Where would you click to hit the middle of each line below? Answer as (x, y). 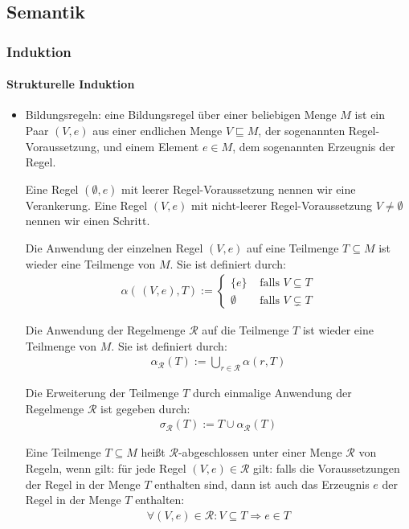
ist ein (370, 115)
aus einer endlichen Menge (157, 131)
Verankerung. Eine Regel (86, 205)
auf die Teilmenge (245, 330)
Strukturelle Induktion (71, 84)
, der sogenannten (302, 131)
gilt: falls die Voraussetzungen (327, 468)
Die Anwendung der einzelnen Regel (114, 247)
